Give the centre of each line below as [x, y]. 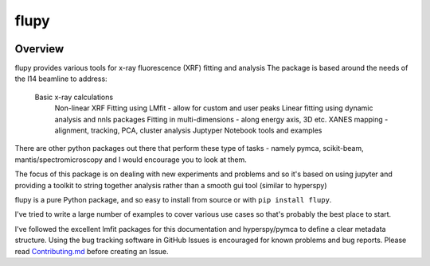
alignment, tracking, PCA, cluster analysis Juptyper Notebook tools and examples [188, 130]
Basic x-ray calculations [74, 97]
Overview [39, 49]
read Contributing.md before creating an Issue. [92, 251]
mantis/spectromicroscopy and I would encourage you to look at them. [131, 160]
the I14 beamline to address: [61, 79]
